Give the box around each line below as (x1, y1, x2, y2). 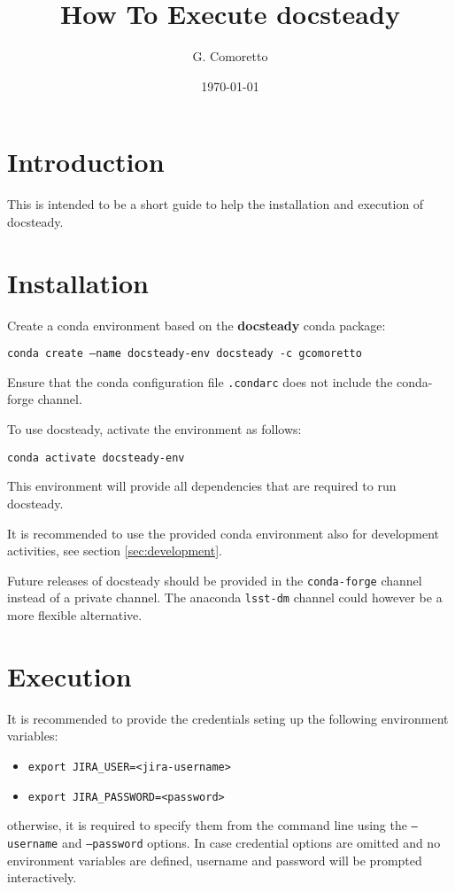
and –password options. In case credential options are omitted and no (61, 833, 441, 851)
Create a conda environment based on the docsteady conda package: (7, 315, 386, 334)
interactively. (7, 868, 77, 887)
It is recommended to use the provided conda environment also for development (7, 524, 440, 542)
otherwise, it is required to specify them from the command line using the (7, 816, 407, 834)
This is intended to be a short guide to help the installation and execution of (7, 195, 424, 213)
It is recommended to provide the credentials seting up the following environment (7, 709, 449, 727)
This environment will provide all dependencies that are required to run (7, 477, 397, 495)
